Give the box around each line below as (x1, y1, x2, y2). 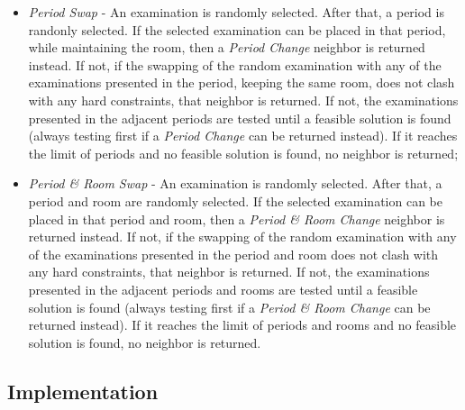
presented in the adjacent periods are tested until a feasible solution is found (28, 108, 451, 127)
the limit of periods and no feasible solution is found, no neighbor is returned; (28, 143, 459, 162)
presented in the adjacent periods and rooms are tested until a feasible (28, 279, 418, 298)
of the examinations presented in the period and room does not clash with (28, 244, 439, 263)
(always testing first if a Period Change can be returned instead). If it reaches (28, 126, 458, 145)
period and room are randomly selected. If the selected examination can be (28, 191, 442, 210)
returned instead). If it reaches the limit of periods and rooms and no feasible (28, 315, 457, 334)
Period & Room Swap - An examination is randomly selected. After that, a (28, 174, 442, 193)
